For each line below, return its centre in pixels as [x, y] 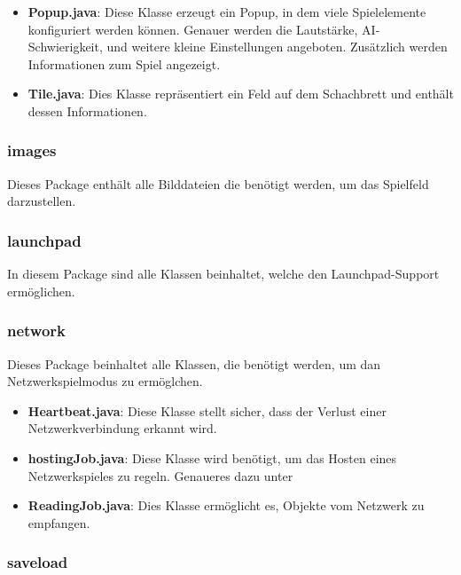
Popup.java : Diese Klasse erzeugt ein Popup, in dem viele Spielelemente [227, 12]
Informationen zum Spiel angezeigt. [124, 63]
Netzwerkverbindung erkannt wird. [122, 428]
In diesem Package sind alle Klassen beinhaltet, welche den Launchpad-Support [223, 274]
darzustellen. [42, 201]
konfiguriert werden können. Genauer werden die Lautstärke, [193, 29]
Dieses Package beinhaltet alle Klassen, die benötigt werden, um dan [194, 363]
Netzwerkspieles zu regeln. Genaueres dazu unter [160, 475]
